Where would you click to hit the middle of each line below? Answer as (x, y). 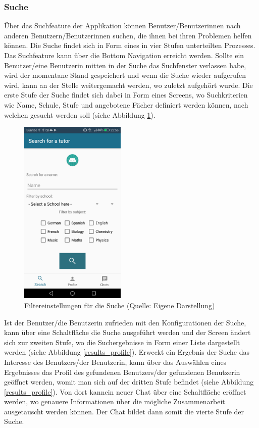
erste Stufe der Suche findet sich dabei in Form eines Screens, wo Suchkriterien (126, 95)
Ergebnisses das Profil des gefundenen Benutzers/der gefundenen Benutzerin (122, 372)
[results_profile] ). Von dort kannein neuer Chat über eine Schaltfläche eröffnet (125, 391)
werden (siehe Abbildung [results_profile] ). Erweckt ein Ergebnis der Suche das (127, 352)
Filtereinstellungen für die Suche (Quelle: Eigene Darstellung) (120, 305)
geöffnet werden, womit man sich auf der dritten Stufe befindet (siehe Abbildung (129, 382)
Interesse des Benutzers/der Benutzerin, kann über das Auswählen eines (115, 362)
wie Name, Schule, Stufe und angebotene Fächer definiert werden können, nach (126, 104)
